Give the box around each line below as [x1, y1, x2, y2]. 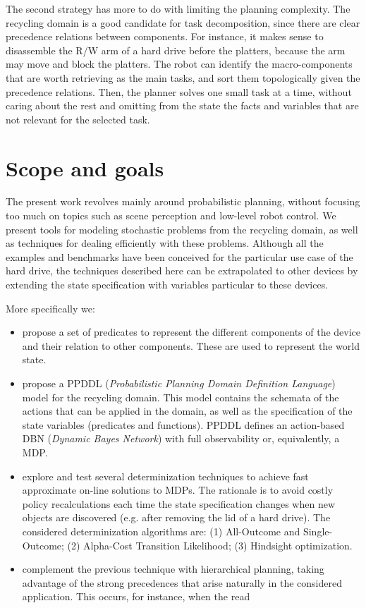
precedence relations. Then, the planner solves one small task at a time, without [6, 84, 352, 99]
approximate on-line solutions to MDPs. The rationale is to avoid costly [22, 482, 334, 497]
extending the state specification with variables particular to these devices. [6, 277, 329, 292]
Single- [303, 523, 333, 538]
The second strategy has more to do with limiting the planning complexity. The [6, 1, 350, 16]
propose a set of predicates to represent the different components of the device [22, 324, 361, 339]
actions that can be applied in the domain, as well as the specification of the [22, 403, 353, 418]
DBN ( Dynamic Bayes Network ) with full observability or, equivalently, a [22, 431, 340, 446]
